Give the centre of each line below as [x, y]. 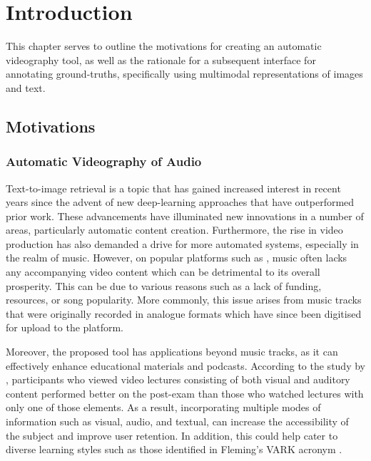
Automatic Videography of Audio [104, 161]
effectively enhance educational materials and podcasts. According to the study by [185, 365]
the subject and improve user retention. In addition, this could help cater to [172, 435]
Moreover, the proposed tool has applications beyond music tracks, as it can [172, 352]
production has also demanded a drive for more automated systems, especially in [182, 243]
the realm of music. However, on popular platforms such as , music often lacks [177, 258]
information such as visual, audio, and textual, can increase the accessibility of [177, 421]
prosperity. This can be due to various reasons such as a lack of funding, [164, 285]
